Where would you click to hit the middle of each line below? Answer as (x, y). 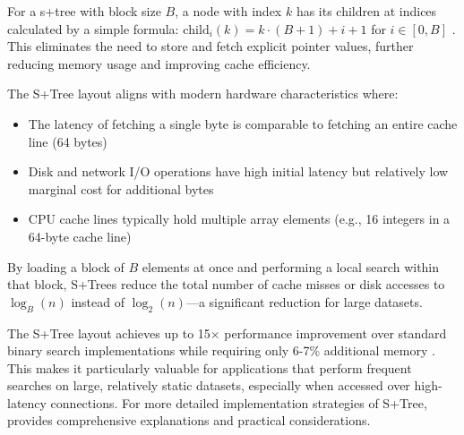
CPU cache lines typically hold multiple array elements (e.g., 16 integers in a (239, 219)
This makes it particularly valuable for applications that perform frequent (210, 367)
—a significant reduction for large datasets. (304, 301)
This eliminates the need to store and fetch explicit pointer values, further (211, 46)
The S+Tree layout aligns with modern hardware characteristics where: (203, 94)
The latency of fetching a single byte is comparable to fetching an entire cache (243, 123)
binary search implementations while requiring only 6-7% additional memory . (221, 350)
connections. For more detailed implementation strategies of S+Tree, (239, 402)
